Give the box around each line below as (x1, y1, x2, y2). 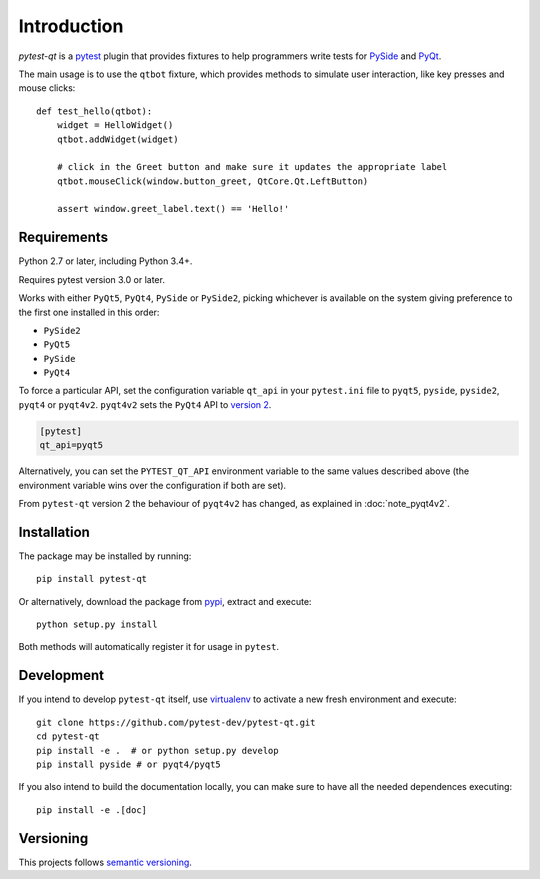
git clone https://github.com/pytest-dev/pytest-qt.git (36, 716, 316, 728)
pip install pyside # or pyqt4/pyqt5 (36, 758, 222, 770)
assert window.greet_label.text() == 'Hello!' (56, 203, 290, 215)
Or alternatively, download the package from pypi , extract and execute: (18, 595, 312, 607)
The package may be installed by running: (18, 550, 192, 562)
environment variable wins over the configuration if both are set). (18, 479, 287, 491)
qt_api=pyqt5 (39, 440, 104, 451)
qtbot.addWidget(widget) (56, 133, 179, 145)
